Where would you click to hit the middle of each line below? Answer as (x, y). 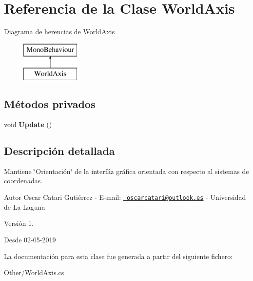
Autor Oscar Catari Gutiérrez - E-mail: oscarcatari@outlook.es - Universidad (125, 197)
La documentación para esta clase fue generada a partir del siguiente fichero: (118, 256)
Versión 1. (19, 223)
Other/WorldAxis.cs (34, 272)
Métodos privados (50, 104)
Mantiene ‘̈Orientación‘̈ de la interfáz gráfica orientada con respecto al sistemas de (126, 171)
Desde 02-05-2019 (30, 239)
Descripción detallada (59, 151)
